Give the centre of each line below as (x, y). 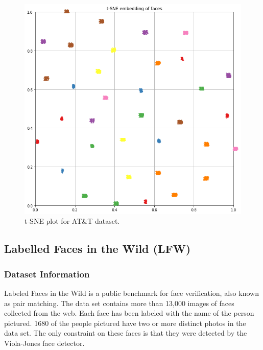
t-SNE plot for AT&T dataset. (72, 221)
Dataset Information (47, 274)
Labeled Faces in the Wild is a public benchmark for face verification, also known (131, 293)
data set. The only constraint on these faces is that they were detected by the (126, 333)
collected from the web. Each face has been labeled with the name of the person (129, 313)
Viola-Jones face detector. (44, 343)
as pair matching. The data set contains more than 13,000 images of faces (119, 303)
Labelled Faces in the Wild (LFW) (98, 249)
